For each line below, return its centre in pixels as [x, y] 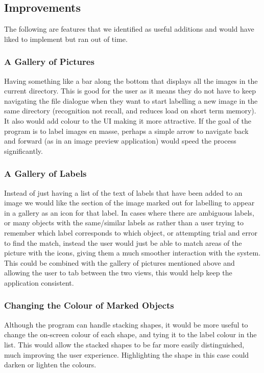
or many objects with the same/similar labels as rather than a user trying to [124, 223]
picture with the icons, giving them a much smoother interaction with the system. [133, 253]
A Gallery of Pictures [49, 62]
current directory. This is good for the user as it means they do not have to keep [130, 91]
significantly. [23, 150]
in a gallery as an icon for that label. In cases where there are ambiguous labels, [129, 212]
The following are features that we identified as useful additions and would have [129, 29]
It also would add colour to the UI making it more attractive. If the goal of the [128, 120]
